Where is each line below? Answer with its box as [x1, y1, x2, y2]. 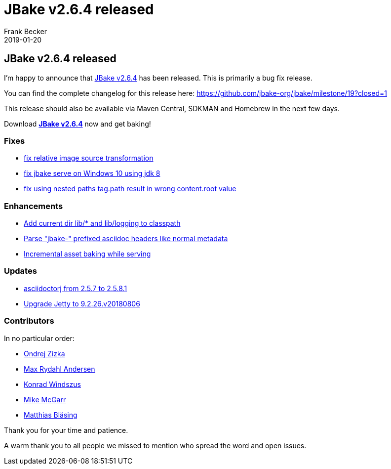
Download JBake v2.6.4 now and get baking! [4, 119, 151, 128]
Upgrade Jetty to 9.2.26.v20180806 [24, 299, 140, 308]
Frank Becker [4, 27, 47, 36]
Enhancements [4, 201, 63, 211]
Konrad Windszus [24, 380, 81, 388]
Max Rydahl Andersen [24, 364, 95, 373]
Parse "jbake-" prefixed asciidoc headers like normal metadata [24, 234, 228, 243]
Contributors [4, 316, 54, 326]
